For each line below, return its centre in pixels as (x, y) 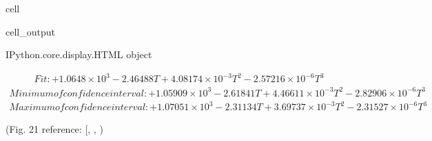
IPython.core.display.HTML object (79, 54)
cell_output (30, 31)
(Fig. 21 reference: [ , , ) (54, 129)
